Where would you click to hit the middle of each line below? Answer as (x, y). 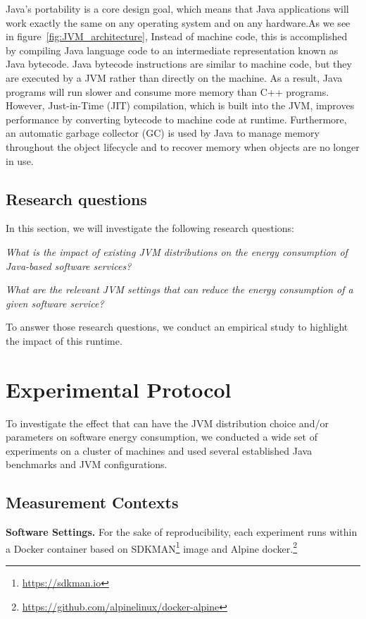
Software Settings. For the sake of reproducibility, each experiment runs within (182, 532)
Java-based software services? (69, 265)
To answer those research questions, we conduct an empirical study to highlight (177, 327)
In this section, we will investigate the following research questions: (150, 228)
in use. (20, 160)
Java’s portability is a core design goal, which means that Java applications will (177, 8)
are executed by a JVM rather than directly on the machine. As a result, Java (174, 77)
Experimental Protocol (119, 389)
